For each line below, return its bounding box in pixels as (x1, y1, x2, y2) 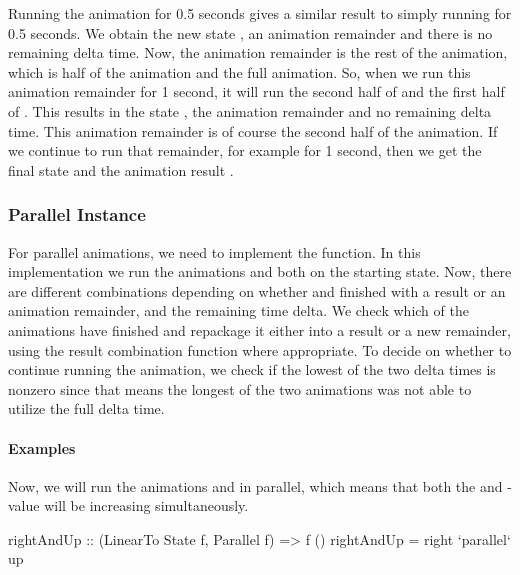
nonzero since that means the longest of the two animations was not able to (8, 378, 472, 399)
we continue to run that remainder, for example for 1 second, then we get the (8, 140, 482, 161)
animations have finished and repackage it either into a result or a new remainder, (8, 319, 511, 340)
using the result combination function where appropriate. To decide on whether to (8, 339, 512, 360)
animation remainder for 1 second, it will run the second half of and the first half (8, 81, 505, 102)
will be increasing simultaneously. (44, 495, 249, 516)
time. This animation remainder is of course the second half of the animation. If (8, 120, 498, 141)
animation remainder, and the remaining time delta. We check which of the (8, 300, 469, 321)
